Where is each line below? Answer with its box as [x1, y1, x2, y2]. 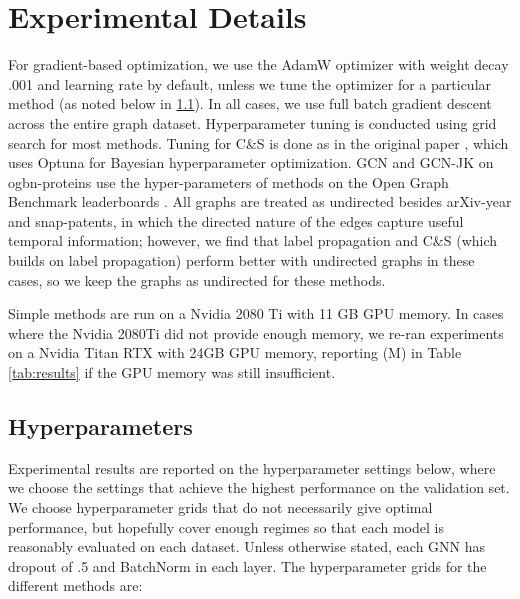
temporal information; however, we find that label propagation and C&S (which [8, 230, 498, 251]
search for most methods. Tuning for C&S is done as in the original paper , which [8, 132, 509, 153]
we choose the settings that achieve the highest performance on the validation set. [8, 477, 510, 498]
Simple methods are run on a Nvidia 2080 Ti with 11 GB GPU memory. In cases [8, 303, 504, 324]
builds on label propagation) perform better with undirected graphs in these [8, 250, 475, 271]
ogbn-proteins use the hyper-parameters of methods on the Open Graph [8, 171, 449, 192]
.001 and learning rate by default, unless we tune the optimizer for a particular [8, 73, 492, 94]
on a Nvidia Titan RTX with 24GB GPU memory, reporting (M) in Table [8, 342, 462, 363]
